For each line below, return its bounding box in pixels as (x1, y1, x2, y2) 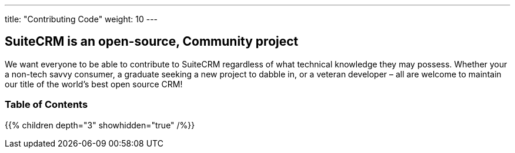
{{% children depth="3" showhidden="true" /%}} (5, 120, 195, 130)
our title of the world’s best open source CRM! (5, 79, 183, 89)
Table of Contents (5, 98, 88, 111)
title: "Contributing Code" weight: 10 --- (5, 14, 158, 24)
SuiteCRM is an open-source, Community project (5, 34, 299, 49)
